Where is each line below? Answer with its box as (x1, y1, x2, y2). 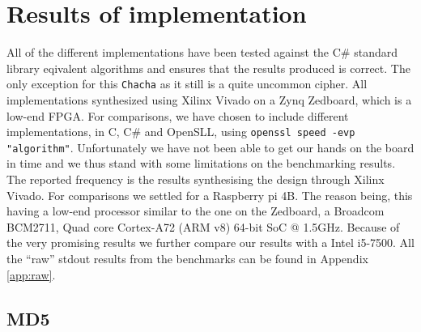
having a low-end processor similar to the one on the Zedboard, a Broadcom (6, 202, 385, 219)
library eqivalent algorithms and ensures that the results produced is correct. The (6, 59, 410, 76)
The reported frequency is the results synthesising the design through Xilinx (6, 171, 385, 188)
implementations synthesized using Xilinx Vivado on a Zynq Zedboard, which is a (6, 91, 412, 108)
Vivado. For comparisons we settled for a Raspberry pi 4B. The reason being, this (6, 186, 413, 203)
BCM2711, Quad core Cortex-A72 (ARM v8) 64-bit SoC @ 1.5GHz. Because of (6, 218, 400, 235)
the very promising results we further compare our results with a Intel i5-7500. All (6, 234, 415, 251)
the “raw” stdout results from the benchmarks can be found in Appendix (6, 250, 368, 267)
